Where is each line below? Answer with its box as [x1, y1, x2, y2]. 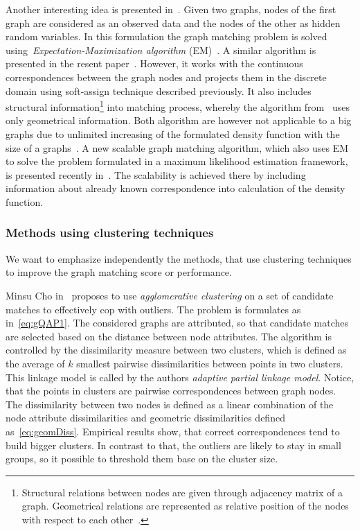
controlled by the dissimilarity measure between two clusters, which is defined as [6, 342, 347, 357]
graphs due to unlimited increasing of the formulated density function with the [6, 127, 340, 141]
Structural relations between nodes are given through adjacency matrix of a [21, 485, 343, 499]
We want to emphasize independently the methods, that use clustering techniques [6, 251, 352, 265]
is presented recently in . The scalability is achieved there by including [6, 167, 306, 182]
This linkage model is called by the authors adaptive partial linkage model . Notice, [6, 369, 354, 384]
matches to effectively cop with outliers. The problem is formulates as [6, 302, 301, 316]
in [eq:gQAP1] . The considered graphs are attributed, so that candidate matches [6, 315, 348, 330]
